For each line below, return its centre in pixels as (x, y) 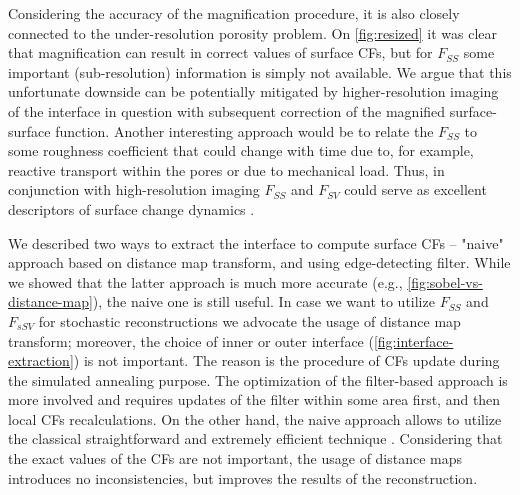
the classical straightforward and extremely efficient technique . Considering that (255, 438)
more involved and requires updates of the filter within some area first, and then (254, 399)
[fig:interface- (413, 340)
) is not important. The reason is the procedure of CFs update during (286, 360)
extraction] (41, 360)
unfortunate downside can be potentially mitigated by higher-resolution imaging (253, 91)
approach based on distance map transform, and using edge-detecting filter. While (259, 262)
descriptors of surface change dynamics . (131, 208)
